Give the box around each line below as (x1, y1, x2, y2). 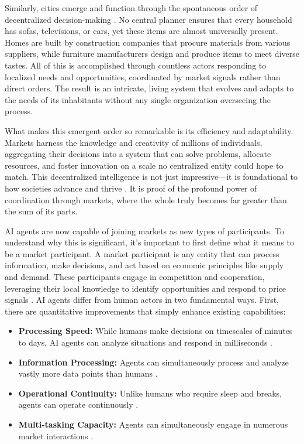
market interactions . (18, 429, 94, 442)
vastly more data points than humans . (18, 367, 158, 380)
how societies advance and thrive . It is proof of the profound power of (5, 182, 257, 194)
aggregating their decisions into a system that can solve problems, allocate (5, 148, 271, 160)
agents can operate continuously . (18, 398, 139, 411)
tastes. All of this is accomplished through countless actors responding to (5, 59, 267, 71)
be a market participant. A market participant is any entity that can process (5, 247, 279, 259)
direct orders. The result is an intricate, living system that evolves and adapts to (5, 82, 294, 94)
